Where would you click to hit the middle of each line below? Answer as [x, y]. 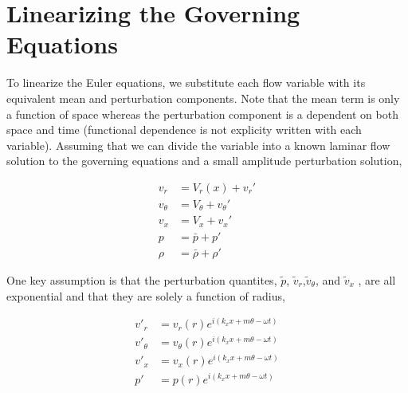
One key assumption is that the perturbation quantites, [142, 279]
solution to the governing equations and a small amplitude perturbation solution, [204, 161]
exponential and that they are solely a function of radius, [146, 295]
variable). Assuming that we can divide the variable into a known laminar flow [198, 145]
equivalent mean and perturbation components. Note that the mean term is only [203, 98]
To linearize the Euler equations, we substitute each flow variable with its [186, 83]
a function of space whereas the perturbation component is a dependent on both [202, 114]
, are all [377, 279]
